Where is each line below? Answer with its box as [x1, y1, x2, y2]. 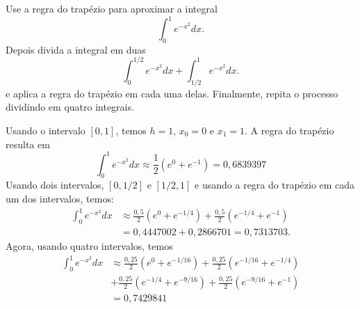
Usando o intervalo [6, 122, 85, 137]
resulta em [6, 136, 50, 151]
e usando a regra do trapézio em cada [195, 177, 355, 192]
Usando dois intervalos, [6, 177, 104, 192]
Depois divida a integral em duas [6, 42, 146, 56]
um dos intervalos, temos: [6, 191, 114, 206]
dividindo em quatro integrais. [6, 100, 134, 114]
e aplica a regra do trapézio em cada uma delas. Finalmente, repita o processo [6, 86, 338, 100]
